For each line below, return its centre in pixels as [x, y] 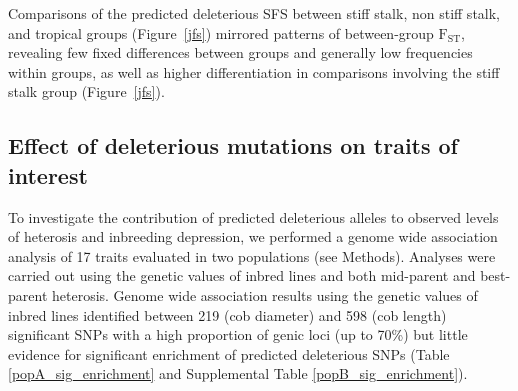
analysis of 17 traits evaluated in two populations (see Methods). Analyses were [252, 255]
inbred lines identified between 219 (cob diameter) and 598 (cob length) [227, 314]
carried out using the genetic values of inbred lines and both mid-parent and [242, 275]
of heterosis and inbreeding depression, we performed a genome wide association [253, 236]
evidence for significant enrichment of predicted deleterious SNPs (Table [229, 353]
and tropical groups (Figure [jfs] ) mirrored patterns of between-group [221, 32]
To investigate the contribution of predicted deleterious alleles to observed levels [253, 216]
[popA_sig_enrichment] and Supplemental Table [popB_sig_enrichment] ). [238, 373]
